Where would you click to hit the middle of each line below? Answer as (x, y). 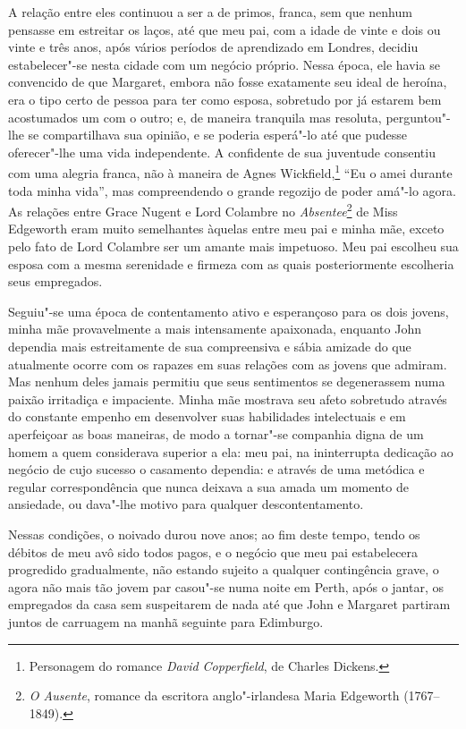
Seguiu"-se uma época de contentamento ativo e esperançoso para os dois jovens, (229, 311)
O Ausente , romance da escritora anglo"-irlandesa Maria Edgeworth (214, 695)
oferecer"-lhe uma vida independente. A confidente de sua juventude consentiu (222, 152)
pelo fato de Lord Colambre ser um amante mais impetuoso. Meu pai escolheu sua (233, 246)
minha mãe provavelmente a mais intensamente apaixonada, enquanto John (215, 329)
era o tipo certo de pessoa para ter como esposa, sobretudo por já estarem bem (225, 99)
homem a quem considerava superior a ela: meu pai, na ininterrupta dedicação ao (231, 451)
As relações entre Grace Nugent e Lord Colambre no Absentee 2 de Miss (203, 210)
